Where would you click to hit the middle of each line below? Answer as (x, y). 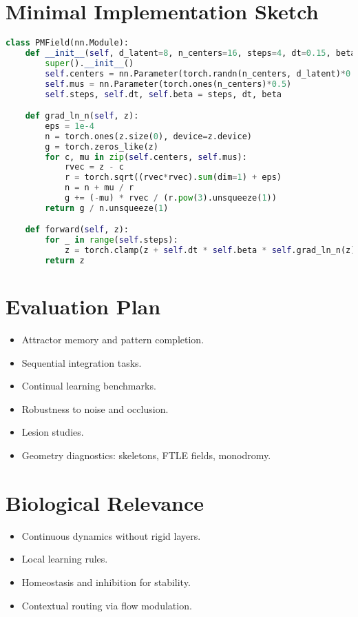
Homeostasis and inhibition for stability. (106, 581)
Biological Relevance (105, 502)
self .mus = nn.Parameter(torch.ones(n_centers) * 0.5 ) (168, 84)
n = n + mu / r (99, 188)
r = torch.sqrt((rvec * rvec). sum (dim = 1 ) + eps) (173, 178)
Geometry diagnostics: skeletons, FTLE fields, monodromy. (146, 455)
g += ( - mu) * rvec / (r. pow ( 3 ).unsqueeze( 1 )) (170, 198)
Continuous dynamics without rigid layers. (111, 535)
